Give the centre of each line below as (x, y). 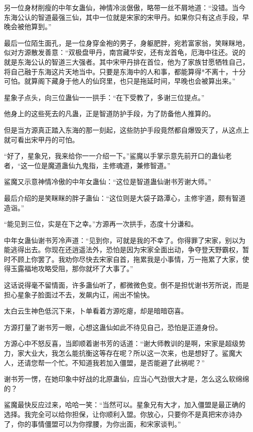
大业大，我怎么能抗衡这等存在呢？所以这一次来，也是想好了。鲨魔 (130, 353)
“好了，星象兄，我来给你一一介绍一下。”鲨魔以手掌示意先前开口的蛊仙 (115, 156)
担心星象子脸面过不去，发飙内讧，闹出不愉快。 (79, 294)
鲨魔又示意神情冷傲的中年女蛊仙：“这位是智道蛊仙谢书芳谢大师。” (108, 181)
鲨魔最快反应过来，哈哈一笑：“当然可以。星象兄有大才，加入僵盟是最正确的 (125, 405)
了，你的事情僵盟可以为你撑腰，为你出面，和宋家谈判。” (92, 423)
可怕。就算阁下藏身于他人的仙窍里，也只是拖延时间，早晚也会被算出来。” (120, 81)
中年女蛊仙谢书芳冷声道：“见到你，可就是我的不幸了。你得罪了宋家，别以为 (125, 240)
